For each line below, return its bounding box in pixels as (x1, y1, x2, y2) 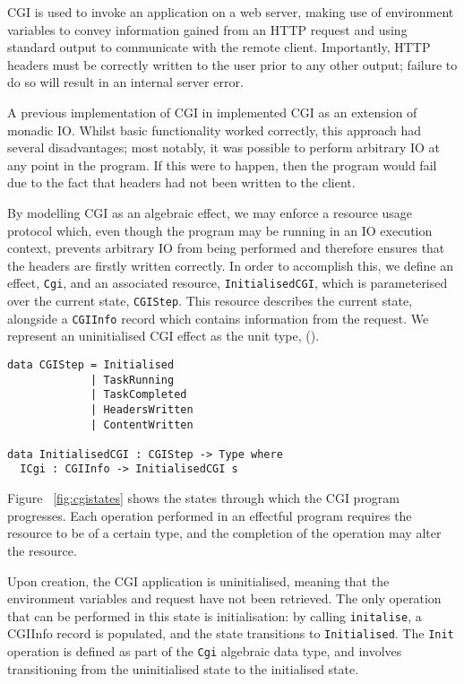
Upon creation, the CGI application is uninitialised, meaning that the (7, 571, 390, 590)
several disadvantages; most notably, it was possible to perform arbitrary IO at (7, 138, 440, 157)
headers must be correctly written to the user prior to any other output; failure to (7, 55, 458, 74)
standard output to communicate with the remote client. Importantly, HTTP (7, 38, 431, 56)
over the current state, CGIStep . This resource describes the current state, (7, 290, 413, 309)
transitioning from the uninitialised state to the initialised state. (7, 659, 359, 678)
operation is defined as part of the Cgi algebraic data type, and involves (7, 642, 402, 660)
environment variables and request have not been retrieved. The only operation (7, 589, 442, 608)
